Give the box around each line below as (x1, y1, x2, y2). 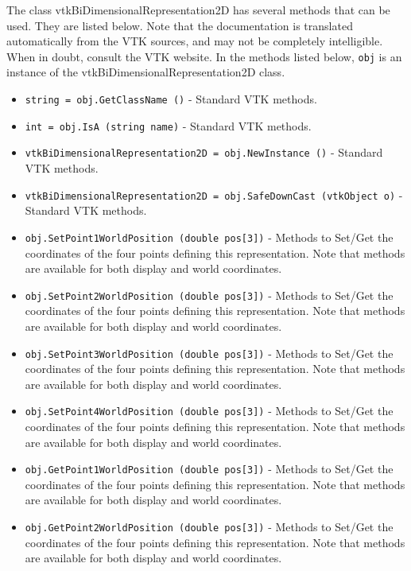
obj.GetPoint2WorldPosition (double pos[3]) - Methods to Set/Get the (25, 519, 394, 535)
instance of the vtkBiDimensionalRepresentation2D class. (6, 64, 285, 80)
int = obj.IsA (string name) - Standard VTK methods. (25, 117, 312, 134)
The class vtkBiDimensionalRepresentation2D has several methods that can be (6, 2, 390, 17)
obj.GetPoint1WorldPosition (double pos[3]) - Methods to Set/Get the (25, 460, 394, 477)
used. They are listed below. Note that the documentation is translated (6, 17, 353, 33)
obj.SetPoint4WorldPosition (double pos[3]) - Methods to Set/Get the (25, 402, 394, 419)
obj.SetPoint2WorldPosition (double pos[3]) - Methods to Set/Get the (25, 286, 394, 303)
